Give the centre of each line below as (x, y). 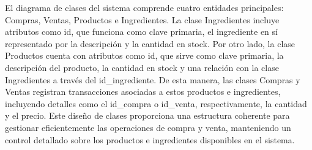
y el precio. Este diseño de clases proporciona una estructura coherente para (147, 115)
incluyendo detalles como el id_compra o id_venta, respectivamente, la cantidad (156, 103)
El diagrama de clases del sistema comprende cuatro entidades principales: (144, 7)
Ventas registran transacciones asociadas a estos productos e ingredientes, (143, 92)
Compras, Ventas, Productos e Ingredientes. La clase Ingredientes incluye (142, 19)
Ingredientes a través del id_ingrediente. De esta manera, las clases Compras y (153, 79)
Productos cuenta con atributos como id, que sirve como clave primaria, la (144, 55)
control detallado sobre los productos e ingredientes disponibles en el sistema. (150, 139)
